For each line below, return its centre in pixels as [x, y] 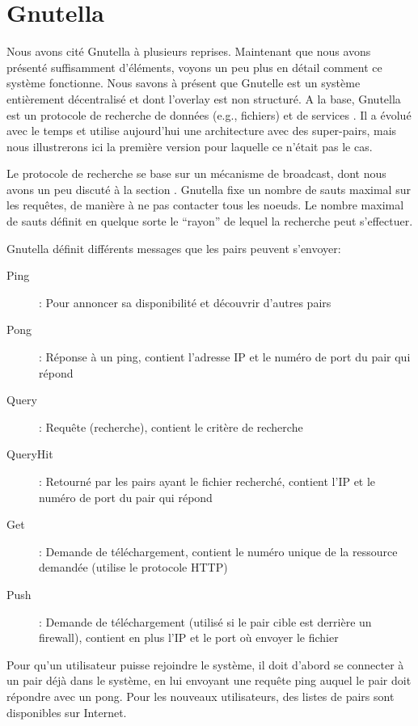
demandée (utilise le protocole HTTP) [133, 567]
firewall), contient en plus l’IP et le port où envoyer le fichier [189, 637]
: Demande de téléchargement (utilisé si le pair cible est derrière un [205, 621]
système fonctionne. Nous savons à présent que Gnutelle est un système [184, 83]
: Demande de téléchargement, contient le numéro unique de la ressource [218, 551]
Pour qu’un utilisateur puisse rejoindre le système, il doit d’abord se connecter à [205, 664]
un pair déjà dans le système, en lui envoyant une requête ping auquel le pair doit [209, 680]
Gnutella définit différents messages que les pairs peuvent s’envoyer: [174, 248]
